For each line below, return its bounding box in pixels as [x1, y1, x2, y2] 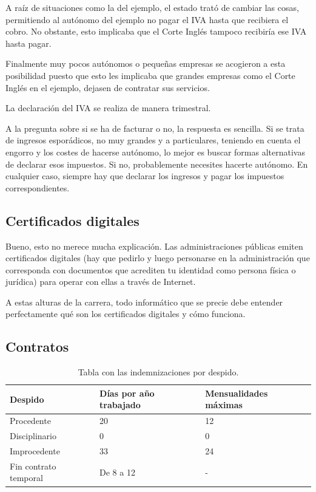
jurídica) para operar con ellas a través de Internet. [5, 275, 196, 288]
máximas [205, 398, 243, 411]
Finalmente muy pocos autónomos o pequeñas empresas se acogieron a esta [5, 57, 286, 70]
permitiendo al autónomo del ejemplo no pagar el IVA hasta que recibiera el [5, 13, 289, 26]
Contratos [5, 337, 69, 356]
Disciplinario [10, 429, 56, 442]
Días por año [99, 386, 155, 399]
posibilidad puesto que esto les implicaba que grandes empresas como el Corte [5, 69, 295, 81]
